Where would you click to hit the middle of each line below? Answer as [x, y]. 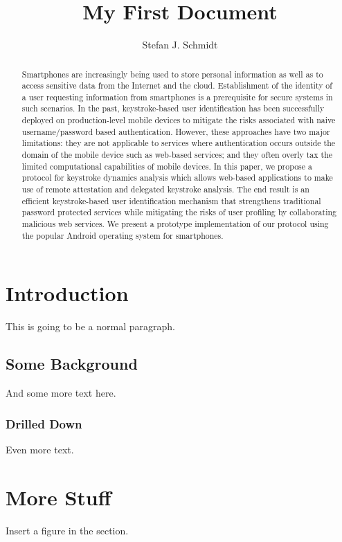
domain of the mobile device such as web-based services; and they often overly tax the [177, 155]
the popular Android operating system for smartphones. [123, 235]
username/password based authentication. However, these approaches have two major [176, 131]
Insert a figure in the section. [67, 530]
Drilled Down [44, 423]
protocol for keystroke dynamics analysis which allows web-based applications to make [177, 178]
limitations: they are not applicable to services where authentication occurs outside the [179, 143]
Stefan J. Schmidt [180, 45]
